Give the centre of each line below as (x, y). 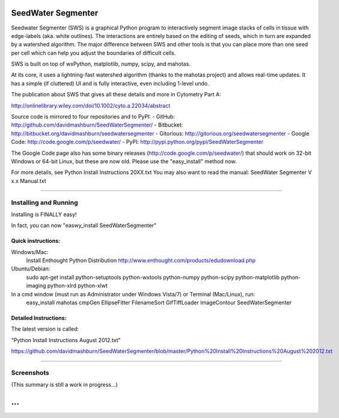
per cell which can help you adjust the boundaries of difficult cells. (93, 53)
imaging (36, 285)
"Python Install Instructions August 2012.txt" (66, 340)
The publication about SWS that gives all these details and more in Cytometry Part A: (116, 95)
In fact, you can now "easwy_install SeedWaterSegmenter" (84, 225)
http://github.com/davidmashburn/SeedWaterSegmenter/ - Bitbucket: (97, 125)
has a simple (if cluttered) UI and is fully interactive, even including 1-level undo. (110, 83)
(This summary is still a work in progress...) (65, 385)
